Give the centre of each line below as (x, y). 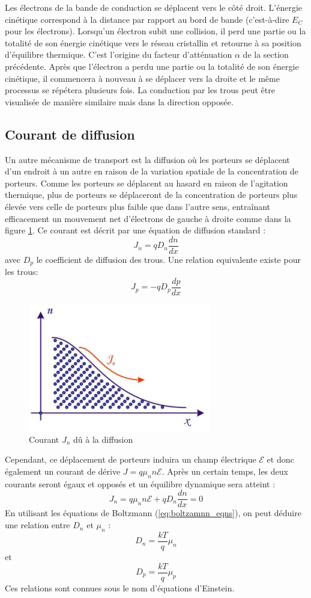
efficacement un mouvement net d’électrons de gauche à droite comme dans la (148, 218)
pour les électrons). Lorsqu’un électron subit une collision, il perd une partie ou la (155, 31)
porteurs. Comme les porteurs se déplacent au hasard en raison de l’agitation (146, 183)
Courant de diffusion (70, 134)
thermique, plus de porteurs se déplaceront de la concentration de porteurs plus (151, 195)
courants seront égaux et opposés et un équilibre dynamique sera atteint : (140, 483)
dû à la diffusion (103, 439)
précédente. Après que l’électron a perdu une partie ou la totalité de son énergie (152, 66)
